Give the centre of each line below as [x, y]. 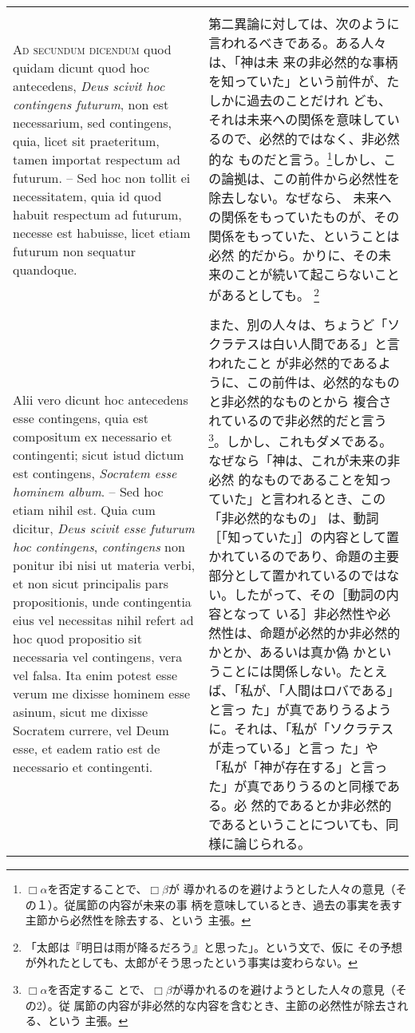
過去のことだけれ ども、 [319, 100]
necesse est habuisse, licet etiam [102, 232]
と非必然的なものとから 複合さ [300, 401]
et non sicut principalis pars [91, 584]
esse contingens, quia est [81, 418]
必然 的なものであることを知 [294, 479]
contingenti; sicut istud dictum [99, 455]
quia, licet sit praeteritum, [86, 141]
